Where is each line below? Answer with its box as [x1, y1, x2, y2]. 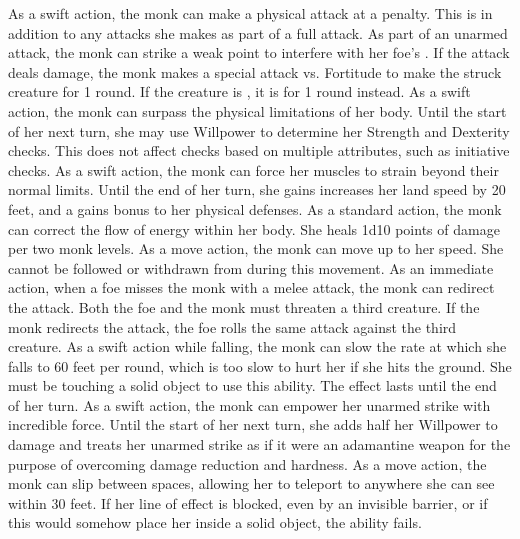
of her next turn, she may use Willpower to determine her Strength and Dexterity [8, 120, 510, 141]
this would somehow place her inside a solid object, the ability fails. [8, 512, 422, 533]
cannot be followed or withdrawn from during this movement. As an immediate [8, 257, 494, 278]
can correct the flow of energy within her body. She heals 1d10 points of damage [8, 218, 500, 239]
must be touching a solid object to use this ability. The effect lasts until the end [8, 375, 497, 396]
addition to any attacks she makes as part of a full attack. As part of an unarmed [8, 22, 508, 43]
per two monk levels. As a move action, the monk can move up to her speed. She [8, 238, 504, 259]
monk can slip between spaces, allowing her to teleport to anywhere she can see [8, 473, 495, 494]
